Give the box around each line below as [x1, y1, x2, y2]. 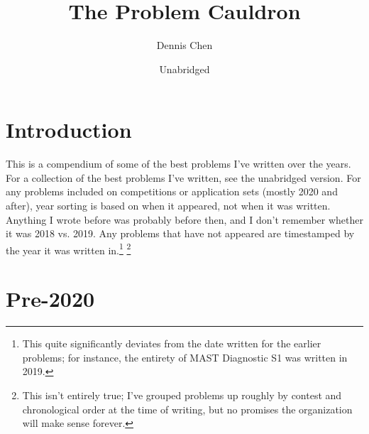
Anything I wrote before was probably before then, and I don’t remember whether [6, 212, 363, 227]
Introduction [6, 115, 132, 144]
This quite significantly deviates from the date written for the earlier [22, 336, 321, 351]
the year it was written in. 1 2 [6, 240, 131, 257]
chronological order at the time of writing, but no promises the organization [22, 401, 353, 416]
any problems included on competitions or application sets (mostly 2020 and [6, 184, 338, 199]
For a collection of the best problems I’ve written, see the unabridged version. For [6, 170, 361, 185]
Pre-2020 [6, 284, 95, 313]
